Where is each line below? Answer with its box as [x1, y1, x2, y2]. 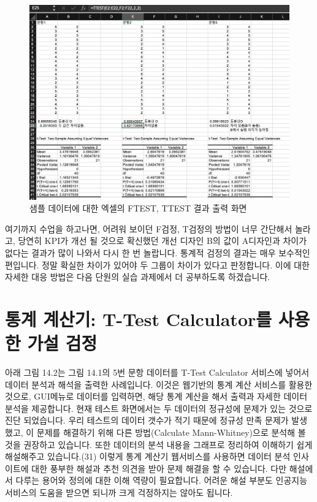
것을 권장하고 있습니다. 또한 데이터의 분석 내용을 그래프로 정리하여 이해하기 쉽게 [5, 438, 313, 451]
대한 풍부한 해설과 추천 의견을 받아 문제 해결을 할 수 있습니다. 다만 [31, 462, 287, 474]
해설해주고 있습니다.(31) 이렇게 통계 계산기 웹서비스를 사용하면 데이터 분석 [5, 450, 291, 463]
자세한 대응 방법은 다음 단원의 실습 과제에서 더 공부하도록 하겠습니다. [5, 270, 270, 283]
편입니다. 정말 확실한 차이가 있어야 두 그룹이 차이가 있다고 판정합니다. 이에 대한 [5, 258, 310, 271]
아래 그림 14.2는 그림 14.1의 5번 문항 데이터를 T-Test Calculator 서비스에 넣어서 [5, 366, 310, 379]
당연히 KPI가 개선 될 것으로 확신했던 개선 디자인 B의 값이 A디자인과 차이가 [18, 234, 307, 247]
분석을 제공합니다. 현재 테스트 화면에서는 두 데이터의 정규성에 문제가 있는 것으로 [5, 401, 313, 414]
